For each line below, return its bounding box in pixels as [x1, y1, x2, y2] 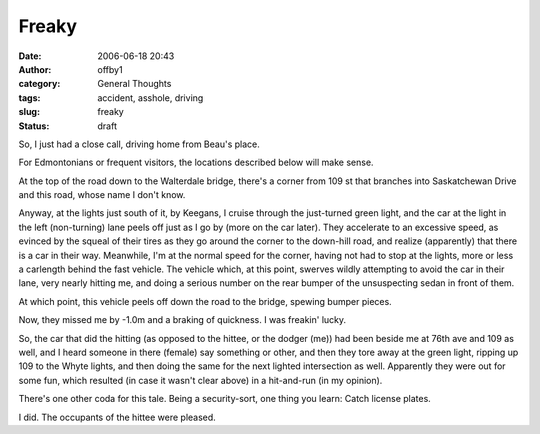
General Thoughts [97, 78, 172, 90]
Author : [18, 63, 52, 75]
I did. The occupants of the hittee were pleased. [18, 411, 217, 423]
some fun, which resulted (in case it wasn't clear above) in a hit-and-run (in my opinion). [18, 374, 383, 386]
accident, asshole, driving [97, 91, 204, 104]
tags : [18, 91, 41, 104]
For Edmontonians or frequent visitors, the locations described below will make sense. [18, 156, 374, 169]
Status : [18, 120, 50, 132]
